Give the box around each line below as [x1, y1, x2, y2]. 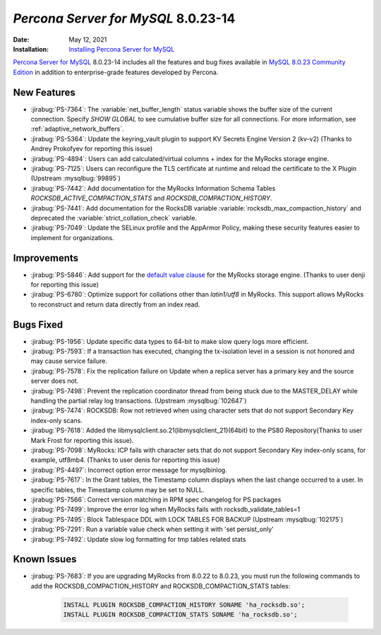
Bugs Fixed [13, 319, 64, 331]
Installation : [13, 44, 49, 53]
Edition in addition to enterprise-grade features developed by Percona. [13, 68, 219, 76]
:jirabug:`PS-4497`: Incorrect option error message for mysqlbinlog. [30, 465, 227, 474]
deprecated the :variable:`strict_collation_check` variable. [30, 213, 198, 222]
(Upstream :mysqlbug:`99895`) [30, 174, 121, 183]
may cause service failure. [30, 357, 108, 365]
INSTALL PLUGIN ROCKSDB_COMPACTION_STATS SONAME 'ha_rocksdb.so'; [63, 611, 298, 619]
